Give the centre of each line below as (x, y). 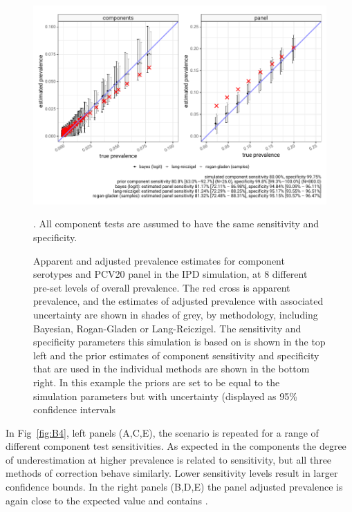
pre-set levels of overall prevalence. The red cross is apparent (162, 287)
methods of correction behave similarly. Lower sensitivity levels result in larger (172, 473)
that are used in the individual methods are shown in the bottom (172, 369)
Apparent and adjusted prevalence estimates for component (159, 260)
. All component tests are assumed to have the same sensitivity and (176, 224)
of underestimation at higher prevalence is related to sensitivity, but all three (169, 459)
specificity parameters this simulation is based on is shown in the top (179, 342)
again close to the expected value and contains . (107, 500)
